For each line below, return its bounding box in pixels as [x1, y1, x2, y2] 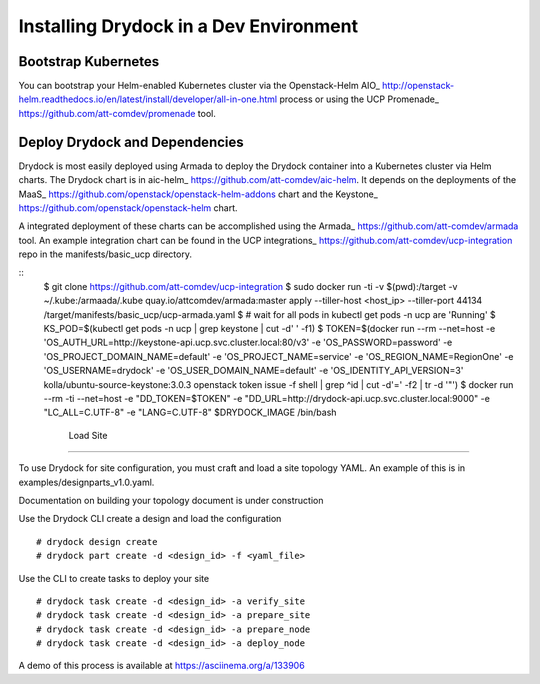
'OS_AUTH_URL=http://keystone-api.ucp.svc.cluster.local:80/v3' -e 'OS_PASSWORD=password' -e [43, 336, 453, 349]
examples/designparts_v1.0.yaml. [18, 476, 155, 488]
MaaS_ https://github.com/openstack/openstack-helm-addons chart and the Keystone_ [18, 188, 379, 200]
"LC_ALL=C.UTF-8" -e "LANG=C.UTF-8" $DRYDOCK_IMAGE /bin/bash [43, 406, 337, 419]
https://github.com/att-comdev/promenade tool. [18, 107, 217, 119]
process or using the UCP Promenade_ [279, 93, 440, 105]
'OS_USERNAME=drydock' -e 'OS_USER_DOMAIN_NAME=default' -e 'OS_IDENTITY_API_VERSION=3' [43, 365, 464, 377]
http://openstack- [381, 80, 455, 92]
